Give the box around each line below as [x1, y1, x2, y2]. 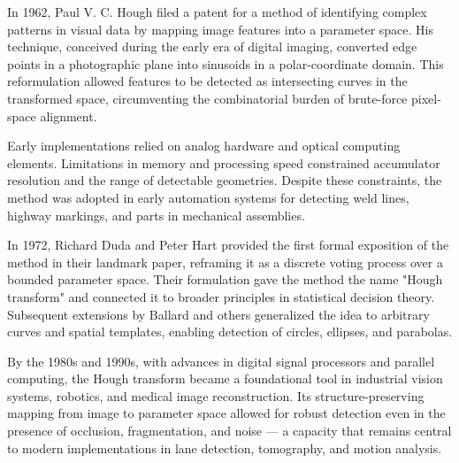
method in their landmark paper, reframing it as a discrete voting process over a [7, 252, 443, 271]
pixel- [411, 89, 441, 107]
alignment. [40, 106, 97, 125]
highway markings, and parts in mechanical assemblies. [7, 205, 305, 224]
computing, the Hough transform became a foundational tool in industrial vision [7, 369, 443, 388]
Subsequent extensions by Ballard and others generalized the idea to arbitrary [7, 305, 430, 323]
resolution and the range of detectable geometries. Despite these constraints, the [7, 171, 442, 189]
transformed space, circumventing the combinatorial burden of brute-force [7, 89, 408, 107]
